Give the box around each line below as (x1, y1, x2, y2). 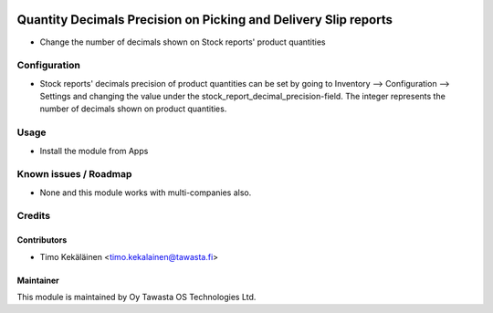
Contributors (16, 235, 68, 245)
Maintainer (16, 275, 59, 286)
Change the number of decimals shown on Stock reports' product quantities (39, 37, 326, 47)
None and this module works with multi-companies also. (39, 187, 252, 198)
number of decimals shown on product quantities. (39, 103, 227, 114)
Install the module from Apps (39, 145, 149, 156)
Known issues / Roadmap (16, 168, 132, 181)
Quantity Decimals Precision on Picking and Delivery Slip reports (16, 12, 393, 27)
